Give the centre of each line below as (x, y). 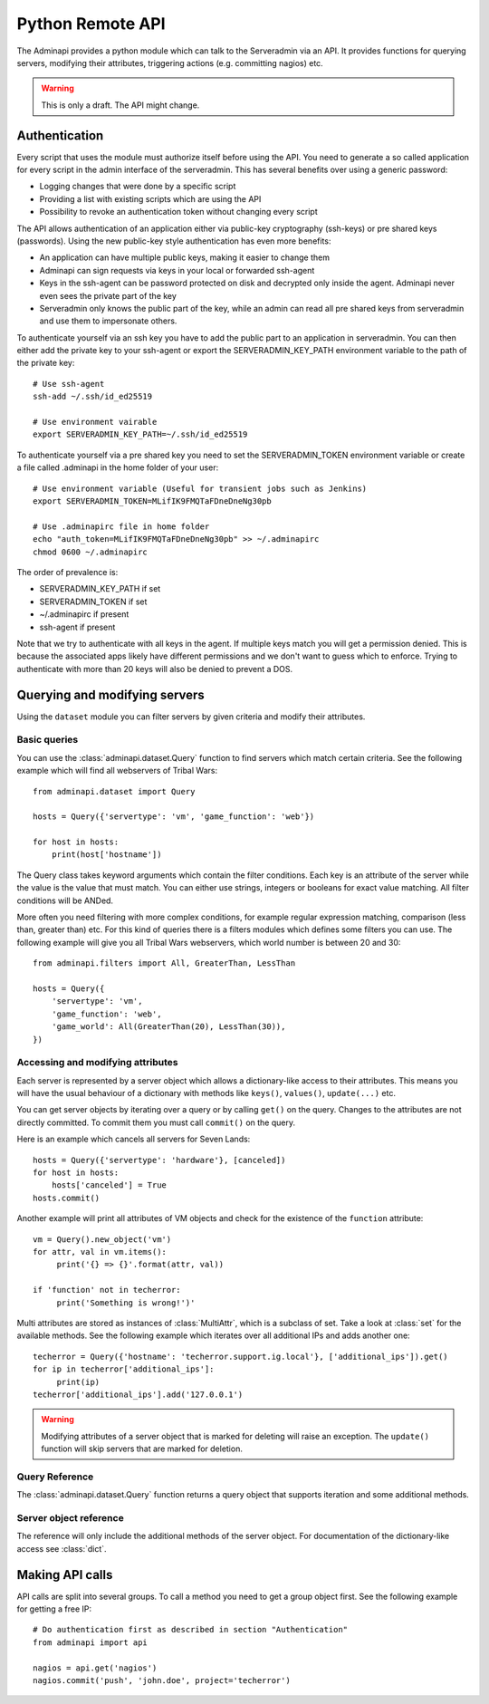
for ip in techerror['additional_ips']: (124, 1369)
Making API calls (65, 1575)
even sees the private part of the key (108, 295)
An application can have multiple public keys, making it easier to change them (185, 257)
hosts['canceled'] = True (109, 1185)
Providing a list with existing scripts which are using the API (150, 198)
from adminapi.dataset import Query (114, 791)
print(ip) (78, 1382)
